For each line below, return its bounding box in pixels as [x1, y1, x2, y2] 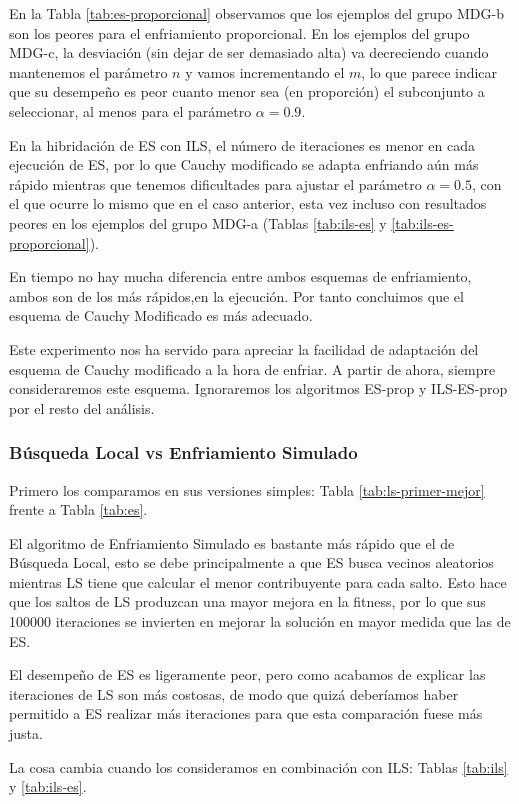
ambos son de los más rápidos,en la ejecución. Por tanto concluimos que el [9, 285, 464, 306]
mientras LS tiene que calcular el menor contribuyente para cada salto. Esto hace [9, 571, 507, 592]
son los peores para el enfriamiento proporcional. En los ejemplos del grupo [9, 22, 470, 43]
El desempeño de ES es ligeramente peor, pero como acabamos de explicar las [9, 664, 486, 685]
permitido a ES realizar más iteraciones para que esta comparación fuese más [9, 703, 483, 724]
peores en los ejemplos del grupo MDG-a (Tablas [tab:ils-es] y [9, 212, 387, 233]
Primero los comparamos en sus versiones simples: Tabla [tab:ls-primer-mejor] [9, 479, 485, 500]
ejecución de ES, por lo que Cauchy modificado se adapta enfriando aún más [9, 154, 479, 175]
